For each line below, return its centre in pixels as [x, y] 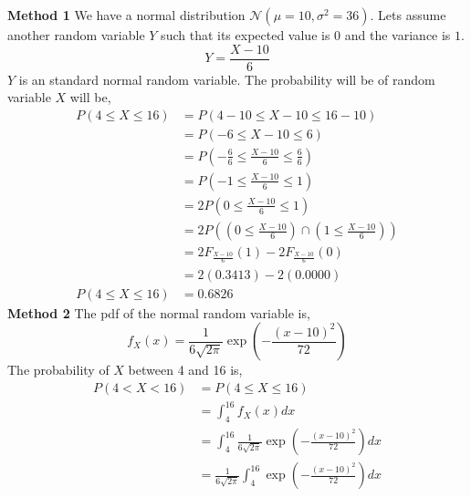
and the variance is [398, 35]
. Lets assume [408, 15]
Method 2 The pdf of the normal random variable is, [159, 312]
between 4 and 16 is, [185, 370]
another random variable [76, 35]
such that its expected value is [246, 35]
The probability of [58, 370]
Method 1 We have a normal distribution [126, 15]
